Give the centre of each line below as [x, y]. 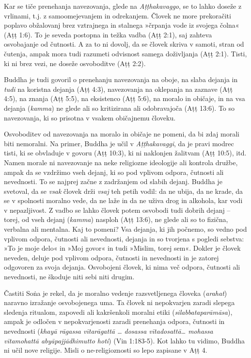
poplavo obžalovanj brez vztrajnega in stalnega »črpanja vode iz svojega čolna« [122, 25]
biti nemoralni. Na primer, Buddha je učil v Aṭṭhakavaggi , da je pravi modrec [119, 143]
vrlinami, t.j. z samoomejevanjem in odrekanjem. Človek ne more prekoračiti [118, 15]
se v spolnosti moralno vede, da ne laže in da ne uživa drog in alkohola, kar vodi [123, 200]
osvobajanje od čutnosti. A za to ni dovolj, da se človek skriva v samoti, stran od [124, 44]
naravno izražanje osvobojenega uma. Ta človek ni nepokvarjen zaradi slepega [119, 302]
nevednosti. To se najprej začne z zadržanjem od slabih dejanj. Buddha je [113, 181]
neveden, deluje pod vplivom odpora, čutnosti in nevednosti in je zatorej [111, 257]
